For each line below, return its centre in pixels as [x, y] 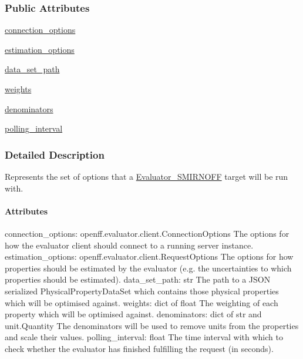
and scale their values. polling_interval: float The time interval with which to [144, 337]
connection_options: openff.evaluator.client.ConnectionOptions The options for [147, 233]
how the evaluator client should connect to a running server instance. [129, 245]
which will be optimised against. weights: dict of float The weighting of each [142, 302]
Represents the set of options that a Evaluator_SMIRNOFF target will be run [147, 176]
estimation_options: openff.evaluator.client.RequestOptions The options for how [149, 256]
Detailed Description [55, 154]
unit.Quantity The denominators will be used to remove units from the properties [152, 325]
